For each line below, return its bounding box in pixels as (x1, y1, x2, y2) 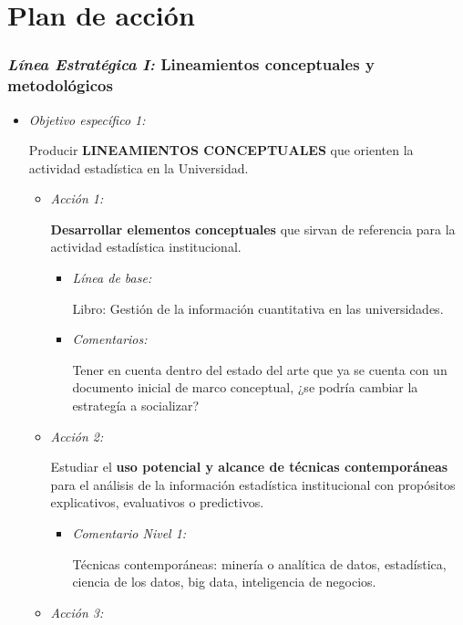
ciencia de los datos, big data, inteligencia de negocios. (72, 572, 376, 591)
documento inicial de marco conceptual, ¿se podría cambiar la (72, 378, 418, 397)
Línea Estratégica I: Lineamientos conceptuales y (7, 53, 375, 76)
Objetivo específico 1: (28, 109, 146, 129)
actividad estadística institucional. (50, 237, 242, 256)
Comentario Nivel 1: (72, 524, 187, 543)
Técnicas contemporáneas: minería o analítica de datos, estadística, (72, 554, 447, 573)
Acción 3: (50, 602, 104, 621)
